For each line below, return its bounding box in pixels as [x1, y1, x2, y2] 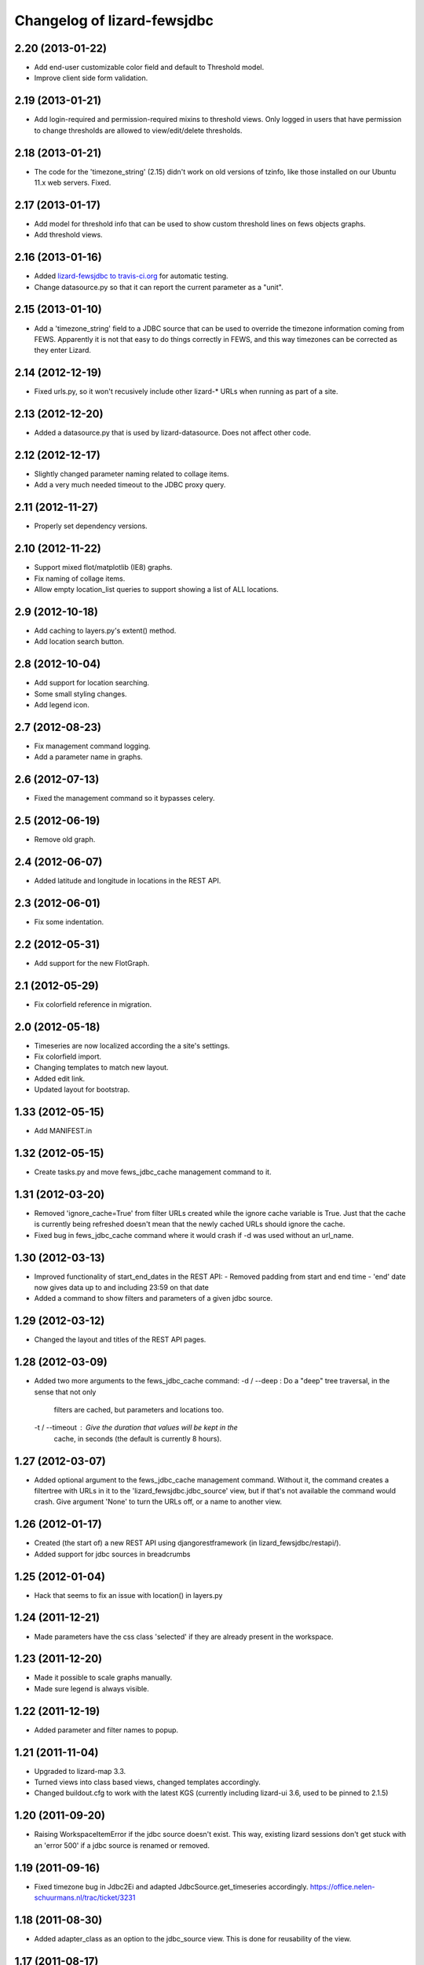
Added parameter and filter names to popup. [34, 1725, 179, 1735]
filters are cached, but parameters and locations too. [53, 1405, 224, 1414]
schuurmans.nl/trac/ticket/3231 [34, 1893, 136, 1902]
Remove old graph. [34, 835, 96, 844]
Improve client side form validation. [34, 73, 148, 83]
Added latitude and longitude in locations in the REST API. [34, 876, 221, 886]
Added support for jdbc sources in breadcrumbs [34, 1549, 191, 1559]
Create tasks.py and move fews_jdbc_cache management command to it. [34, 1167, 272, 1177]
